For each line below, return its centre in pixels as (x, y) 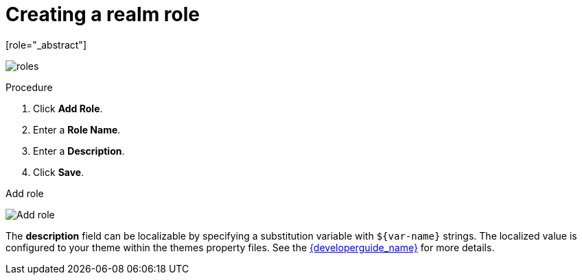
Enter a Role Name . (77, 129)
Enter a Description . (79, 151)
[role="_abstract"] (46, 44)
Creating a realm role (103, 14)
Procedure (29, 87)
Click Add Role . (68, 108)
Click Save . (59, 172)
